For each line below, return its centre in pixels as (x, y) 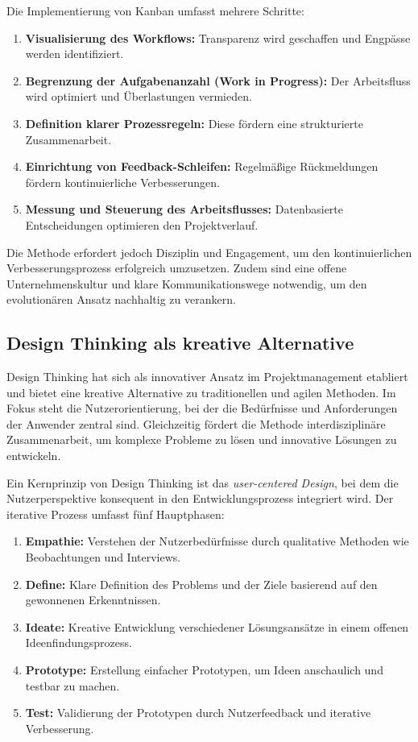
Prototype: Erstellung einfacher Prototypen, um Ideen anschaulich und (204, 670)
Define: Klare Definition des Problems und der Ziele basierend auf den (201, 584)
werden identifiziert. (74, 54)
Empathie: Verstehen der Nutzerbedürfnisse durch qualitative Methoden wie (217, 541)
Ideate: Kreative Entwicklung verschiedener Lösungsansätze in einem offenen (217, 626)
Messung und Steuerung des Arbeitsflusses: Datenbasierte (184, 209)
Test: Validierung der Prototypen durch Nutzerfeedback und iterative (198, 713)
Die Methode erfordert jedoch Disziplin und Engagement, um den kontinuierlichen (209, 252)
